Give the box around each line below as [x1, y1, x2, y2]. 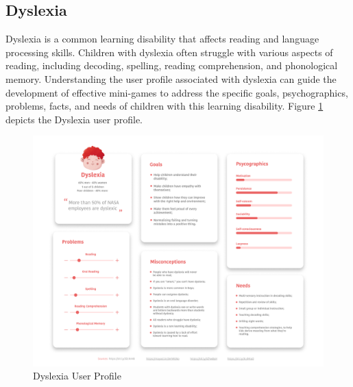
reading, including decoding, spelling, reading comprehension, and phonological [5, 58, 338, 73]
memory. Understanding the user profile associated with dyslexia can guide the [5, 71, 337, 86]
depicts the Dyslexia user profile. [5, 112, 143, 126]
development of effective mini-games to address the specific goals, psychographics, [5, 85, 348, 99]
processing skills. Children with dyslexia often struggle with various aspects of [5, 45, 333, 59]
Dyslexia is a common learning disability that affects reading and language [5, 32, 319, 46]
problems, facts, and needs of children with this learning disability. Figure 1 [5, 99, 324, 113]
